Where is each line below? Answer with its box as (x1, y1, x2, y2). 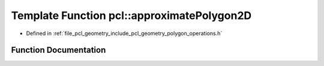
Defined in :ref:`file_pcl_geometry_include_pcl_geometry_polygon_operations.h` (26, 30, 223, 37)
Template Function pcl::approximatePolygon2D (11, 9, 252, 22)
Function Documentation (11, 45, 106, 55)
